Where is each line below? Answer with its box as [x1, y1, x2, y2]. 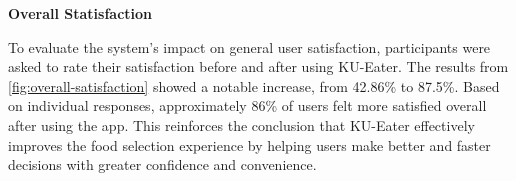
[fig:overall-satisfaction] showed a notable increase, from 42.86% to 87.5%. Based [8, 75, 500, 96]
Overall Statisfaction [8, 3, 153, 23]
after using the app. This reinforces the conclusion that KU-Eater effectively [8, 114, 475, 135]
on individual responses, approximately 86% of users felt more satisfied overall [8, 95, 487, 116]
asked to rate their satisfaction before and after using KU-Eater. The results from [8, 56, 509, 77]
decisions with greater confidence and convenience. [8, 154, 317, 175]
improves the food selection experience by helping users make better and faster [8, 134, 491, 155]
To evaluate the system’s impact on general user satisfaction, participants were [8, 36, 491, 57]
